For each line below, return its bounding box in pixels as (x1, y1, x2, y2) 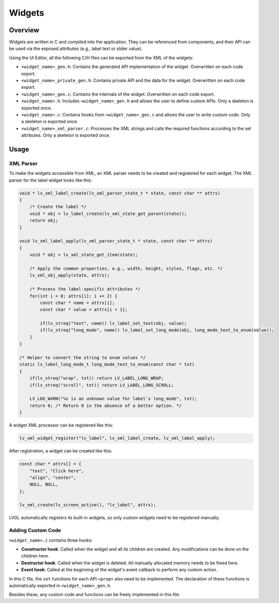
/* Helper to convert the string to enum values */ (19, 355, 146, 361)
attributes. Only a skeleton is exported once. (21, 132, 110, 138)
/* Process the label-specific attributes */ (29, 287, 141, 292)
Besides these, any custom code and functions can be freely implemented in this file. (9, 592, 181, 598)
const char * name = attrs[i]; (40, 300, 115, 306)
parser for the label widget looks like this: (9, 177, 92, 183)
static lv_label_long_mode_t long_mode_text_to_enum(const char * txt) (19, 362, 195, 367)
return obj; (29, 218, 59, 223)
